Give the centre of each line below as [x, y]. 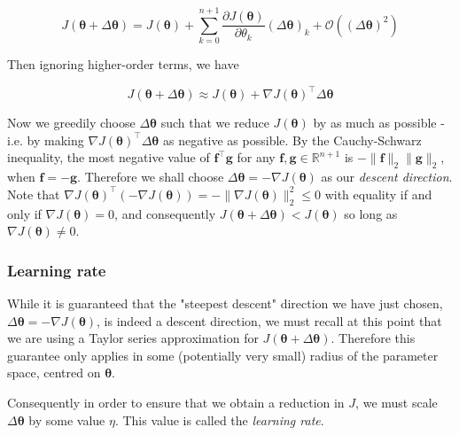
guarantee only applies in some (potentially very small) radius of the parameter [223, 355]
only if [24, 213]
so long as [371, 213]
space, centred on [54, 373]
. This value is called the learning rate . [219, 419]
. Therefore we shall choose [151, 177]
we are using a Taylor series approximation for [133, 338]
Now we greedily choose [71, 123]
